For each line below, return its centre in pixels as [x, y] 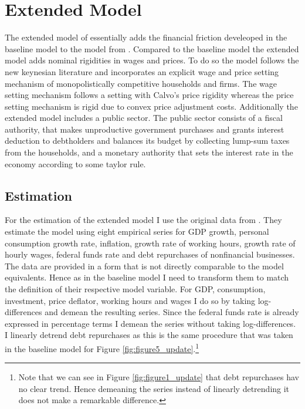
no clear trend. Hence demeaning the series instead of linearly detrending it [154, 388]
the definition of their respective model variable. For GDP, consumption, [135, 289]
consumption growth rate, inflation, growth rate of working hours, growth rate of [150, 243]
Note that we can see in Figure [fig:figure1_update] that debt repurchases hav [159, 377]
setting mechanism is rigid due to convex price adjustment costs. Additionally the [151, 106]
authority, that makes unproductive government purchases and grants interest [145, 129]
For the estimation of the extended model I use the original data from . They [143, 220]
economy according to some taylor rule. [75, 163]
